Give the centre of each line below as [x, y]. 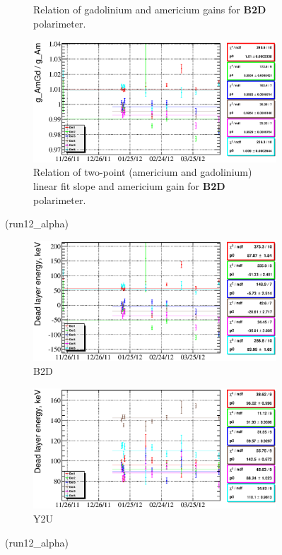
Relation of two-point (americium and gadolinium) [143, 172]
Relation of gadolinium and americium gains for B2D [150, 9]
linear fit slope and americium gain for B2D [129, 186]
